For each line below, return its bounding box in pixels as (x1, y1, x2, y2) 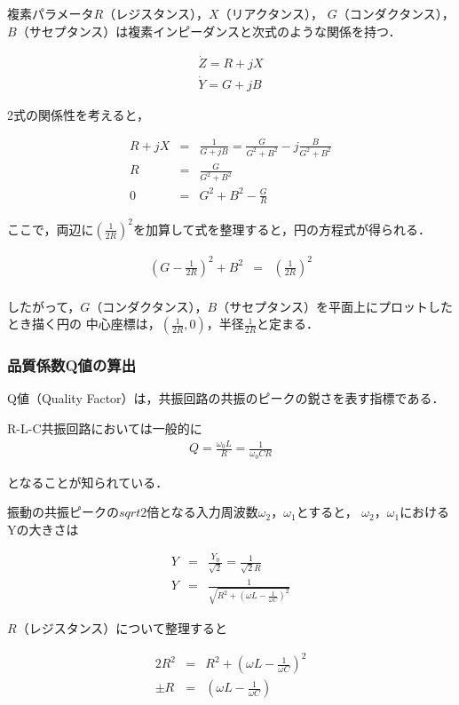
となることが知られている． (7, 472, 169, 491)
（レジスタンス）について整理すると (16, 619, 227, 638)
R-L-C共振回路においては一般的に (7, 418, 202, 437)
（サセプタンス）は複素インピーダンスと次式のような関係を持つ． (16, 21, 401, 40)
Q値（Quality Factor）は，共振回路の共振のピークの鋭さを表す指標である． (7, 389, 445, 408)
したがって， (7, 297, 81, 315)
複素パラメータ (7, 4, 94, 22)
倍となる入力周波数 (146, 503, 258, 521)
